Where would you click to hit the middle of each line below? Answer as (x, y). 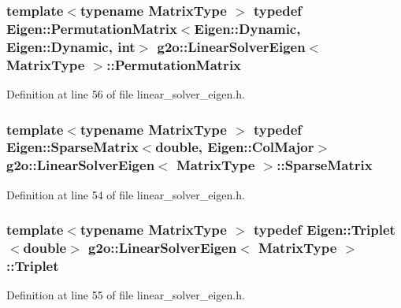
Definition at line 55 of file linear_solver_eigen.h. (126, 295)
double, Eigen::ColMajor (235, 147)
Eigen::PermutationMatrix (92, 28)
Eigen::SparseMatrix (72, 147)
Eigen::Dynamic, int (71, 46)
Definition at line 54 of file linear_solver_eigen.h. (126, 194)
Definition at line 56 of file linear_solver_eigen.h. (126, 93)
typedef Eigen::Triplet (324, 230)
